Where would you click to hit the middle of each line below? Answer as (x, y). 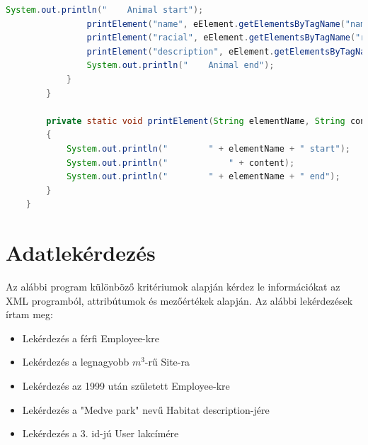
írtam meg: (29, 314)
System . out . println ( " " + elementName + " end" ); (203, 177)
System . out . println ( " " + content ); (180, 163)
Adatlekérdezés (81, 253)
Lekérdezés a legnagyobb (76, 362)
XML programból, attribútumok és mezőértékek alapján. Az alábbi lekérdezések (179, 300)
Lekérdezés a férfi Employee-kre (91, 338)
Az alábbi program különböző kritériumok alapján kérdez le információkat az (173, 287)
